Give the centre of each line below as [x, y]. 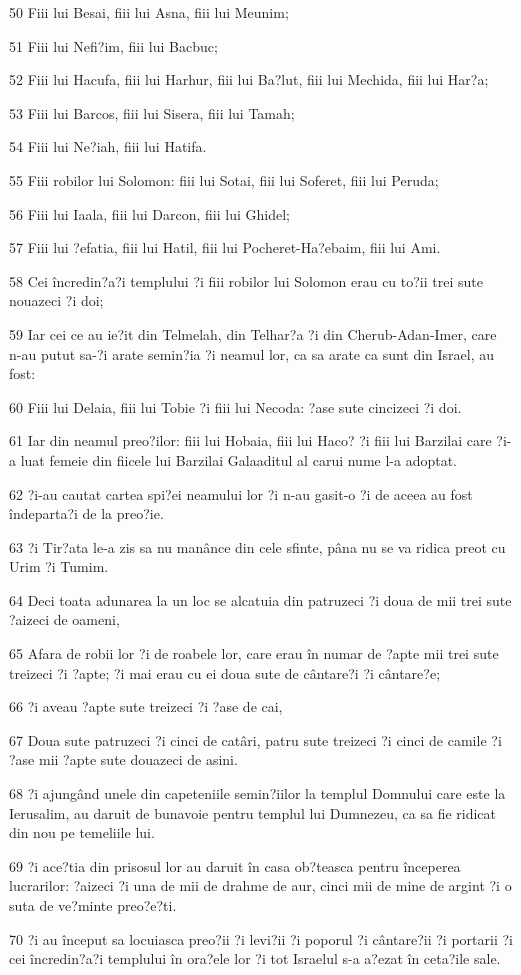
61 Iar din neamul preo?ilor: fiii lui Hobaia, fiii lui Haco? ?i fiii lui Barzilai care [250, 440]
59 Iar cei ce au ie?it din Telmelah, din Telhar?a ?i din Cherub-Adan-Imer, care [253, 333]
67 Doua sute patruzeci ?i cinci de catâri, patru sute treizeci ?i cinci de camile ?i [255, 739]
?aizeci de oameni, [64, 619]
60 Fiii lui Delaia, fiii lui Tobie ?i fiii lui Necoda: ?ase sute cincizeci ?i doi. [235, 406]
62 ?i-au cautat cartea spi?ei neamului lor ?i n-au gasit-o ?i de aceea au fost [241, 493]
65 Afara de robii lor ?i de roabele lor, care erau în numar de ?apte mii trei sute [254, 653]
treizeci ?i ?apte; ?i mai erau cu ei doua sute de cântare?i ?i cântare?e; [225, 672]
